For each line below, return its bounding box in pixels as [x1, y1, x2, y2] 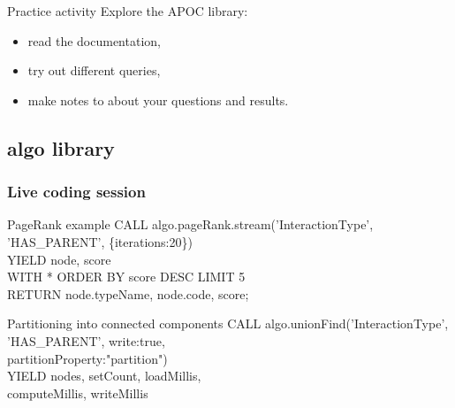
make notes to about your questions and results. [27, 90, 289, 109]
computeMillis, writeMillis [7, 383, 148, 402]
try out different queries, [27, 61, 161, 80]
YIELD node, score [7, 250, 111, 268]
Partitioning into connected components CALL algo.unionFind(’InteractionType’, [7, 314, 449, 333]
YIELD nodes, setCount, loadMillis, [7, 366, 201, 385]
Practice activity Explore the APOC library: [7, 2, 248, 19]
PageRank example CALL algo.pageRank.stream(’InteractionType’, [7, 215, 374, 234]
